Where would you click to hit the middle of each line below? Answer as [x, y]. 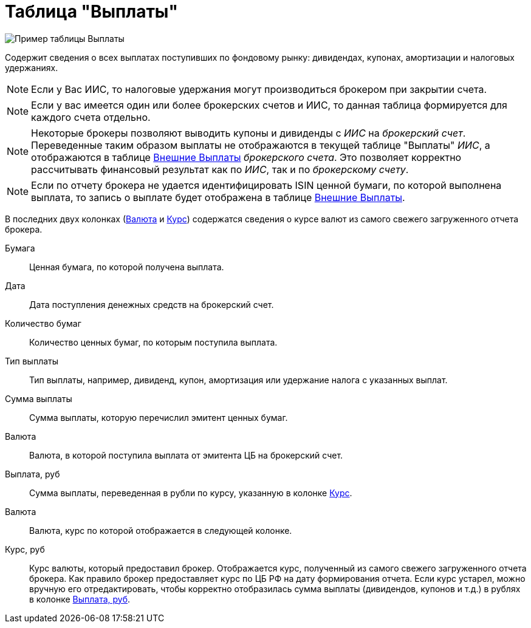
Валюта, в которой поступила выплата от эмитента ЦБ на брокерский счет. [186, 455]
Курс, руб [25, 549]
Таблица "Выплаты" [91, 12]
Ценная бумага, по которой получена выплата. [127, 267]
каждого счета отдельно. [91, 117]
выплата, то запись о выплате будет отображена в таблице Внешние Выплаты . [218, 197]
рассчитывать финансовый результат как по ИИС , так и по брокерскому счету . [220, 169]
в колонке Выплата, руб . [80, 599]
